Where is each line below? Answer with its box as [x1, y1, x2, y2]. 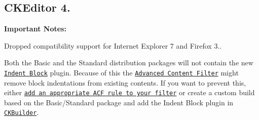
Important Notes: [4, 23, 66, 34]
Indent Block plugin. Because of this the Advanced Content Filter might [4, 67, 239, 77]
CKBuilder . [4, 107, 39, 117]
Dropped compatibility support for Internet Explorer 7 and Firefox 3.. [4, 40, 222, 51]
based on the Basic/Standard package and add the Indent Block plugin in [4, 97, 234, 107]
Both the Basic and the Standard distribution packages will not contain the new [4, 57, 253, 68]
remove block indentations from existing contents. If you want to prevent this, [4, 77, 246, 88]
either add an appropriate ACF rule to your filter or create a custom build [4, 87, 255, 98]
